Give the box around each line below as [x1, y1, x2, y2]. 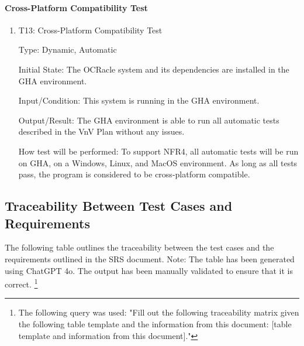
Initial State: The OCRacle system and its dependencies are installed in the [18, 63, 289, 75]
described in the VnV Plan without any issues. [18, 125, 185, 138]
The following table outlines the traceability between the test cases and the [5, 241, 274, 253]
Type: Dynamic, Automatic [18, 43, 117, 56]
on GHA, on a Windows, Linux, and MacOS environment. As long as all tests [18, 156, 298, 169]
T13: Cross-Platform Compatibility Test [18, 23, 163, 36]
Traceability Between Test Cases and [5, 197, 233, 215]
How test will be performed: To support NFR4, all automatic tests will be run [18, 145, 299, 157]
